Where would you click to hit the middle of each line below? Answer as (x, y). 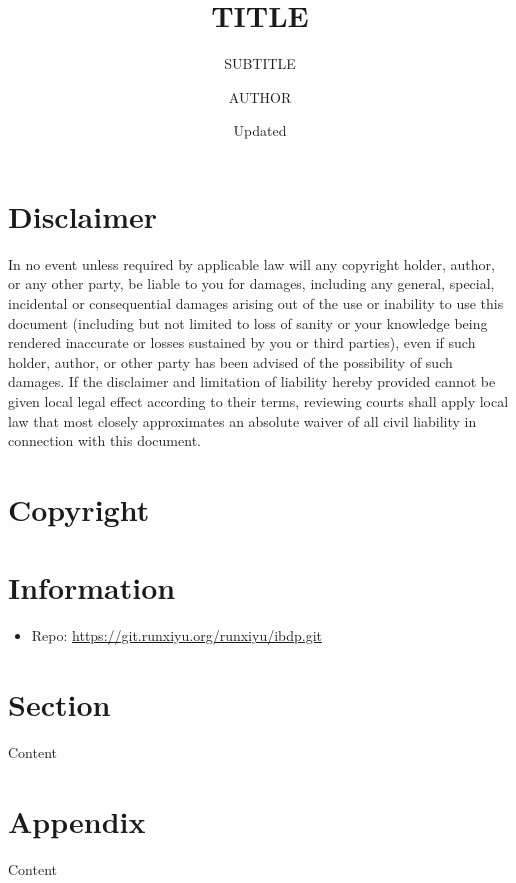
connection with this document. (104, 440)
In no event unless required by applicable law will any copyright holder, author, (251, 263)
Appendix (77, 820)
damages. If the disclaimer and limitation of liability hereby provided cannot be (252, 381)
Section (59, 704)
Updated (260, 130)
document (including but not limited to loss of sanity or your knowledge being (248, 322)
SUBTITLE (260, 63)
